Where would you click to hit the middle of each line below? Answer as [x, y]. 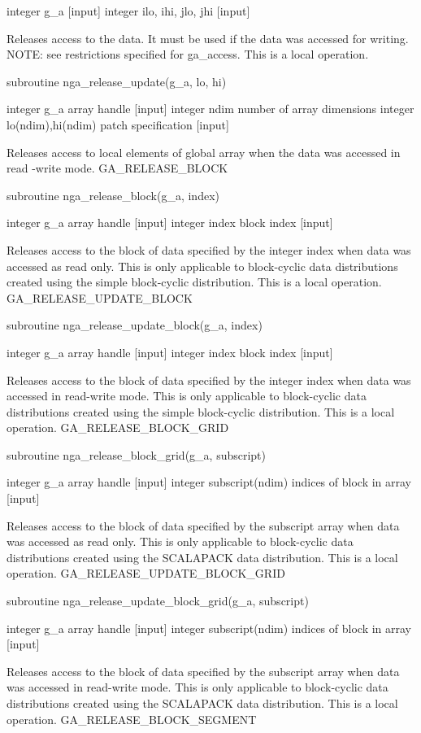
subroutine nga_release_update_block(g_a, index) [135, 325]
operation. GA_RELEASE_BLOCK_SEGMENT [132, 719]
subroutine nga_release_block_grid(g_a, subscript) [137, 454]
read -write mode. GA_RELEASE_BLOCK [117, 168]
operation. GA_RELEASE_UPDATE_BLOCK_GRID [146, 573]
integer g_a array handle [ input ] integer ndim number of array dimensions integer [210, 109]
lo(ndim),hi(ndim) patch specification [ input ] [118, 124]
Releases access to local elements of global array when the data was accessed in [204, 152]
